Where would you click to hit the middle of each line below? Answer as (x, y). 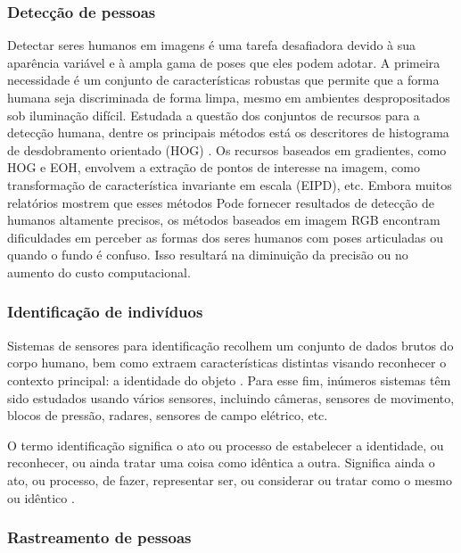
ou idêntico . (41, 497)
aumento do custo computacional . (99, 272)
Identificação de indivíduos (105, 312)
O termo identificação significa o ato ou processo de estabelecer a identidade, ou (226, 445)
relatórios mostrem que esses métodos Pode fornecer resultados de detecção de (221, 202)
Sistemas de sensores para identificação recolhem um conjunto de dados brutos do (230, 345)
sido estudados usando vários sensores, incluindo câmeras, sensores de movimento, (231, 397)
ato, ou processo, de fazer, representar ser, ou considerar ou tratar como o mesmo (230, 479)
